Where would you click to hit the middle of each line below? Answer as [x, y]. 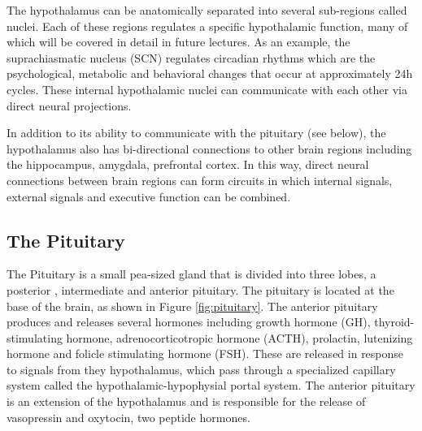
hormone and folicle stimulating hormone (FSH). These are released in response [205, 353]
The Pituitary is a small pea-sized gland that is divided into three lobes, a [191, 274]
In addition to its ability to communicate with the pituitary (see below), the [196, 133]
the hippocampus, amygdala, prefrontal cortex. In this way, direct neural [188, 164]
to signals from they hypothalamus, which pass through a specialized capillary [201, 369]
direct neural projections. [69, 105]
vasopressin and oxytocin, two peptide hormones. [128, 417]
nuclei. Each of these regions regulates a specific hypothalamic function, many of [207, 26]
